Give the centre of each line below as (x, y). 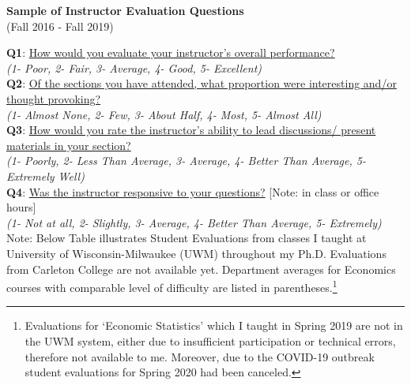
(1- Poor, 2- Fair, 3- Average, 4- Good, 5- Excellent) (134, 67)
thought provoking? (54, 98)
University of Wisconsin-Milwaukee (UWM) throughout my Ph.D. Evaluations (196, 253)
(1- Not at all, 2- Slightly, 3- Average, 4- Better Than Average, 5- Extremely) (194, 222)
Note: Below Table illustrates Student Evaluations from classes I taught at (187, 238)
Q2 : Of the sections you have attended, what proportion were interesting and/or (202, 83)
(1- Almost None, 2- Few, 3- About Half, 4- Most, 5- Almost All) (164, 114)
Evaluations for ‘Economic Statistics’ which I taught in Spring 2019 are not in (214, 325)
